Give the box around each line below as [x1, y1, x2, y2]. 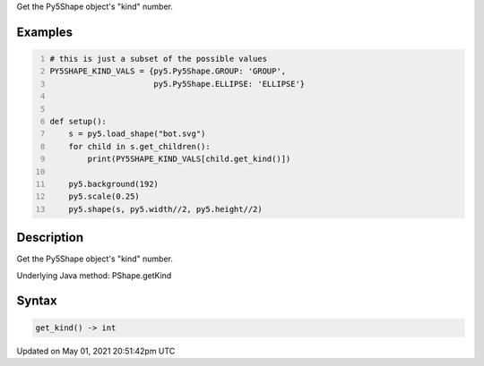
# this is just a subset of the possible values [49, 54, 268, 64]
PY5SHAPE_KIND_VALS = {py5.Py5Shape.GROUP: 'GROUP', [49, 66, 287, 76]
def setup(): [49, 116, 108, 126]
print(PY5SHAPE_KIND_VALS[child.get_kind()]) [87, 154, 291, 165]
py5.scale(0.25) [68, 192, 141, 201]
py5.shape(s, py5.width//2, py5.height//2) [68, 204, 264, 214]
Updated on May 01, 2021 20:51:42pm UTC [16, 345, 176, 356]
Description [16, 230, 84, 245]
